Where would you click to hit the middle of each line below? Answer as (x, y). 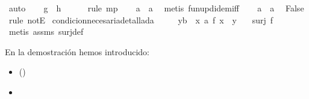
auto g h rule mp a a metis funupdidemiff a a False (156, 8)
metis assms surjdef (46, 31)
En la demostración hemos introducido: (77, 51)
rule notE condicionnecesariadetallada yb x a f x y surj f (141, 19)
